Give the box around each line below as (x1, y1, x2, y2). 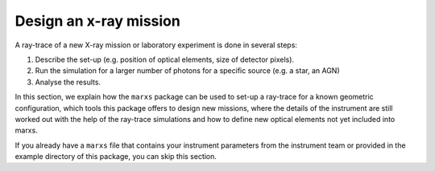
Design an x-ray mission (14, 12, 180, 30)
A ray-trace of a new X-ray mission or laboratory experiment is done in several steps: (14, 40, 298, 50)
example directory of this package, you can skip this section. (14, 152, 217, 161)
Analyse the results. (35, 77, 101, 87)
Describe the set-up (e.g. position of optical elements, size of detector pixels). (35, 55, 294, 64)
